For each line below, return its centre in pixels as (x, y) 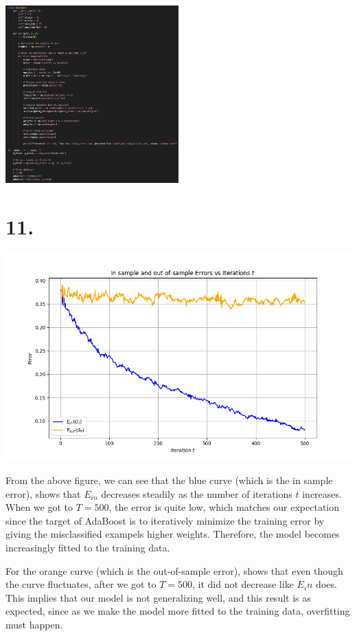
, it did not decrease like (243, 584)
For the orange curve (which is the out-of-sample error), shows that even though (174, 570)
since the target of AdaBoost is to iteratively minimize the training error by (165, 520)
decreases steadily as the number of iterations (197, 493)
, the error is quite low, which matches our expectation (224, 507)
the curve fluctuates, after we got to (81, 584)
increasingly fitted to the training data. (88, 547)
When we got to (39, 507)
